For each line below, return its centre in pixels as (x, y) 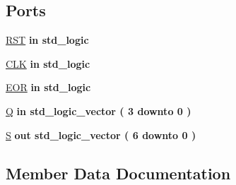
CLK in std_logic (48, 63)
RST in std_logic (47, 40)
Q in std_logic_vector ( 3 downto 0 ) (99, 111)
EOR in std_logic (48, 87)
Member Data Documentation (118, 173)
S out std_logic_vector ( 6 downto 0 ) (101, 135)
